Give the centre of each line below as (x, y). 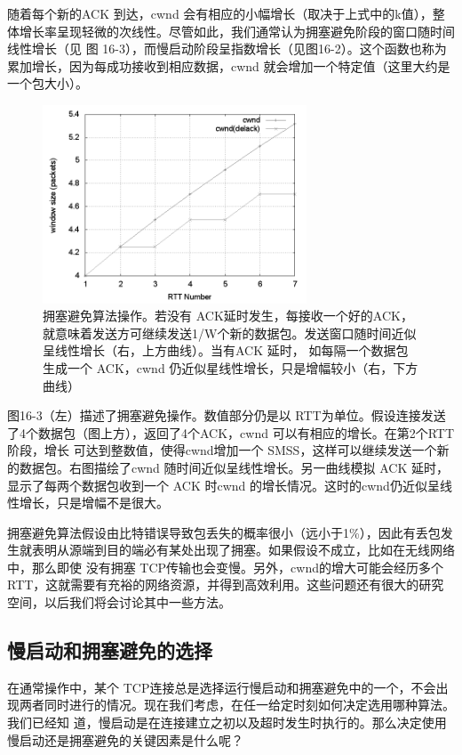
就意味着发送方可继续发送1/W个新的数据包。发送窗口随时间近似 (230, 333)
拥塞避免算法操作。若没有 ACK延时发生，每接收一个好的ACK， (228, 316)
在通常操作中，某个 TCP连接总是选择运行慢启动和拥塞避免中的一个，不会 (222, 687)
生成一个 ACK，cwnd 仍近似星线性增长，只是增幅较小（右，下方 (231, 367)
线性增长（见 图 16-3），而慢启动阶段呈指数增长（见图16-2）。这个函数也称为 (227, 49)
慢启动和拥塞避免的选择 (110, 650)
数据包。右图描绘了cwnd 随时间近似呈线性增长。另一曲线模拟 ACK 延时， (234, 467)
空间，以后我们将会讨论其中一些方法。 (119, 602)
